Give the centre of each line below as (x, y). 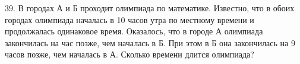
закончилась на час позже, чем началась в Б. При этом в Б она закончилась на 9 (150, 42)
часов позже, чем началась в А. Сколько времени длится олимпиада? (130, 54)
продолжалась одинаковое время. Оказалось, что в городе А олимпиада (134, 31)
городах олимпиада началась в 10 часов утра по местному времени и (130, 19)
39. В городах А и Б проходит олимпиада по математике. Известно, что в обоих (150, 8)
